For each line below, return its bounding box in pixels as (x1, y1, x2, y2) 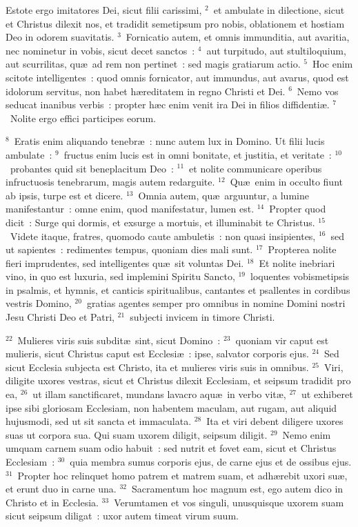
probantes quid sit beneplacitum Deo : (10, 161, 174, 175)
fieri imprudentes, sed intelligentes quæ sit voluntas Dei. (6, 255, 244, 270)
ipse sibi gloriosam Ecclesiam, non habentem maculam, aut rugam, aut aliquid (6, 400, 337, 415)
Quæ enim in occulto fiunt (230, 175, 343, 189)
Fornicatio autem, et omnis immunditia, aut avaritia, (126, 30, 350, 44)
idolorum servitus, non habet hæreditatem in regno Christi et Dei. (6, 83, 286, 98)
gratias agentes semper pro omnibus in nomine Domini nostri (86, 296, 346, 310)
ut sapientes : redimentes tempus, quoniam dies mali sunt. (6, 242, 253, 257)
